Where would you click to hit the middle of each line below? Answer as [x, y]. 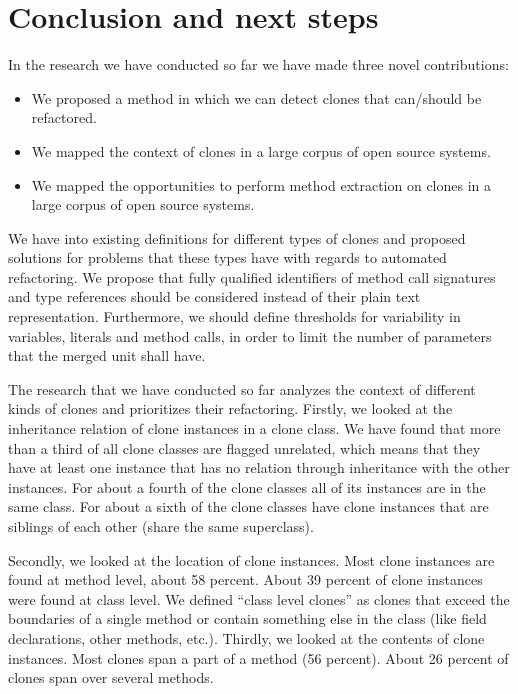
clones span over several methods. [111, 677]
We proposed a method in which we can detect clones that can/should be [256, 97]
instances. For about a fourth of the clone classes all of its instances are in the [247, 486]
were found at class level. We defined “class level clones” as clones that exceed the [259, 598]
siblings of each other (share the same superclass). [161, 526]
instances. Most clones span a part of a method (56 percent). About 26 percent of [258, 657]
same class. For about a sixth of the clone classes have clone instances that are [248, 506]
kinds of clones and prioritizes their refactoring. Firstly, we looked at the [230, 408]
